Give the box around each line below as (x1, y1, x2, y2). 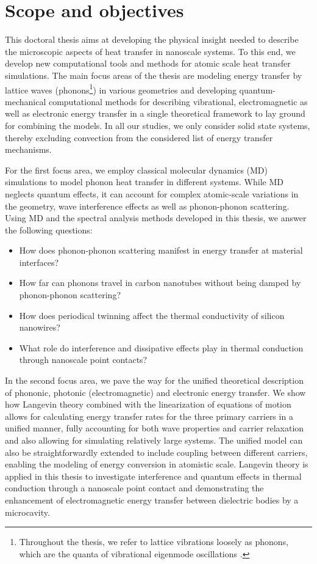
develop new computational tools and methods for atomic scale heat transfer (5, 57, 291, 70)
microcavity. (5, 505, 50, 518)
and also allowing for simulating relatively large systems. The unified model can (5, 434, 303, 446)
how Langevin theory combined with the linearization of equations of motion (5, 398, 291, 411)
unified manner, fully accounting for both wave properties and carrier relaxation (5, 422, 304, 434)
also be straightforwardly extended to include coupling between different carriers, (5, 445, 308, 458)
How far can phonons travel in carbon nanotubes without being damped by (19, 276, 301, 289)
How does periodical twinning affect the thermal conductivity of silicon (19, 309, 285, 321)
